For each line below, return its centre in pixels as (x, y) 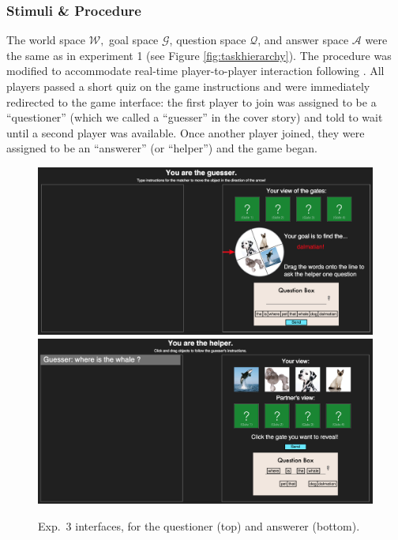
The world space (46, 40)
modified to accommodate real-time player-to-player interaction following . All (195, 71)
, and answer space (303, 40)
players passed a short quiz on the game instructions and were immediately (188, 86)
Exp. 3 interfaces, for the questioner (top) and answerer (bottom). (199, 526)
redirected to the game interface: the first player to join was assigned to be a (191, 101)
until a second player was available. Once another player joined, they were (186, 132)
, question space (208, 40)
